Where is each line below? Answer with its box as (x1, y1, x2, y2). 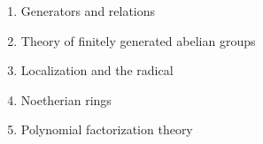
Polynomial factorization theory (20, 120, 193, 139)
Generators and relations (20, 2, 156, 19)
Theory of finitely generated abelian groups (20, 31, 256, 49)
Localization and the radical (20, 61, 174, 80)
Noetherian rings (20, 90, 112, 109)
